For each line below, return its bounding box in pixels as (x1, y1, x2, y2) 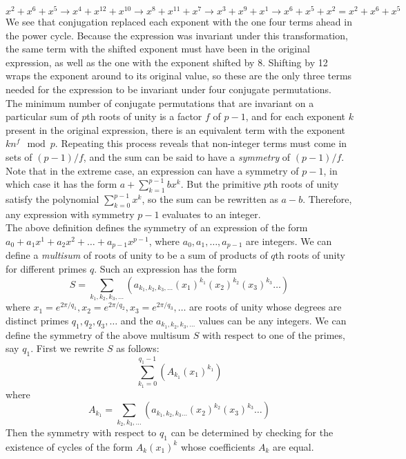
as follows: (116, 341, 159, 355)
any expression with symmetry (6, 206, 135, 221)
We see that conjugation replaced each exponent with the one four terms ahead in (6, 14, 352, 29)
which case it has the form (6, 177, 117, 191)
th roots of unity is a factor (86, 109, 202, 124)
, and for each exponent (245, 109, 346, 124)
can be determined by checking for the (171, 425, 333, 440)
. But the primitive (180, 177, 261, 191)
